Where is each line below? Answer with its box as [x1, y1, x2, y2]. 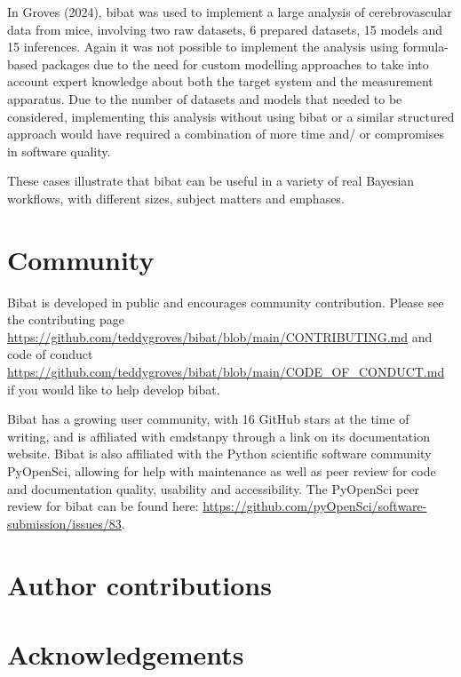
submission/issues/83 [7, 514, 122, 532]
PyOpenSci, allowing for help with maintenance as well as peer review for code [7, 462, 436, 480]
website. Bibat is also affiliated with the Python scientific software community [7, 444, 432, 463]
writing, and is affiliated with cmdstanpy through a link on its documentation [7, 426, 430, 445]
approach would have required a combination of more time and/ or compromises [7, 124, 444, 143]
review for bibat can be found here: [7, 497, 199, 515]
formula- [402, 37, 449, 56]
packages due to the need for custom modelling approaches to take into [41, 54, 429, 73]
